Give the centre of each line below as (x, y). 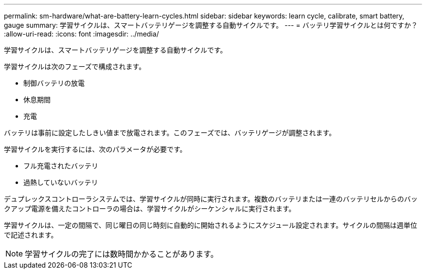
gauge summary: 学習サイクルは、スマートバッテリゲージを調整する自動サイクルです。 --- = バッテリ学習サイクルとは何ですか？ (211, 25)
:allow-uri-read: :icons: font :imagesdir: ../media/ (81, 34)
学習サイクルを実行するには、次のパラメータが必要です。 (95, 149)
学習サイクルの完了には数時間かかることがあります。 (122, 254)
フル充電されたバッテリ (61, 166)
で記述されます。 (31, 235)
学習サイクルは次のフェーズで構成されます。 (75, 66)
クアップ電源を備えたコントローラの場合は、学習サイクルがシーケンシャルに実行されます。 (150, 209)
